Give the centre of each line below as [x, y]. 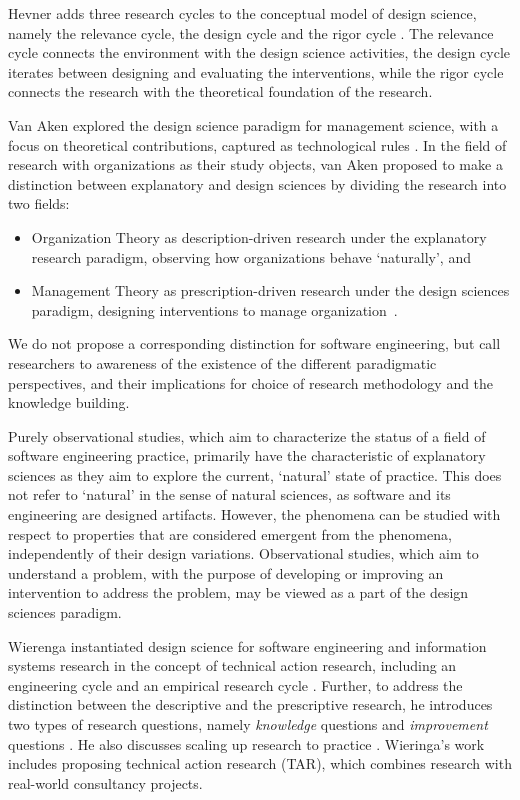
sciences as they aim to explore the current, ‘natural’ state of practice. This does [255, 474]
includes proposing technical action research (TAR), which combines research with [260, 763]
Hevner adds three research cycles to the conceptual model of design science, [242, 13]
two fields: [39, 203]
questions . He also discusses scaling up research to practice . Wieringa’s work [246, 743]
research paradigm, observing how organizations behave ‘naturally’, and [251, 256]
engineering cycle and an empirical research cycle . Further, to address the [235, 684]
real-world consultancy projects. [105, 782]
